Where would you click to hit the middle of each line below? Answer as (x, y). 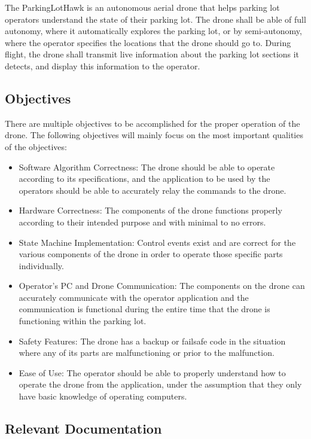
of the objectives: (36, 146)
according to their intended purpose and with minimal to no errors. (142, 222)
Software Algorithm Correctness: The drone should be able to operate (147, 167)
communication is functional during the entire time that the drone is (144, 309)
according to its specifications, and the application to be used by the (144, 179)
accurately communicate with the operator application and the (134, 297)
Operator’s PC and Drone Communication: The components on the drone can (162, 286)
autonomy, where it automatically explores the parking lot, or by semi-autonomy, (153, 31)
